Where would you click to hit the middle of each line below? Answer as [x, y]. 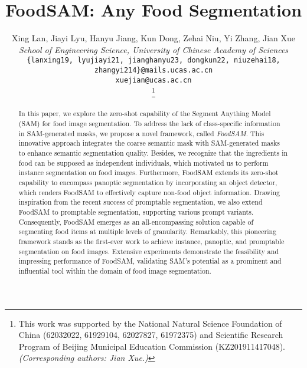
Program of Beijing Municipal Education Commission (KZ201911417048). [152, 346]
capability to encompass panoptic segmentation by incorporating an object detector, [148, 182]
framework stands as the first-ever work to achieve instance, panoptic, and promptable [151, 241]
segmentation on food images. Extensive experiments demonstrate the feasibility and [149, 251]
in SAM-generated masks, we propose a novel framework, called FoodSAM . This [141, 133]
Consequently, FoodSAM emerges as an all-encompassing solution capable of [136, 221]
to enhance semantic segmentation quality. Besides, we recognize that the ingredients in [153, 153]
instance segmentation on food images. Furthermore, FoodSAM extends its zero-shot [148, 172]
